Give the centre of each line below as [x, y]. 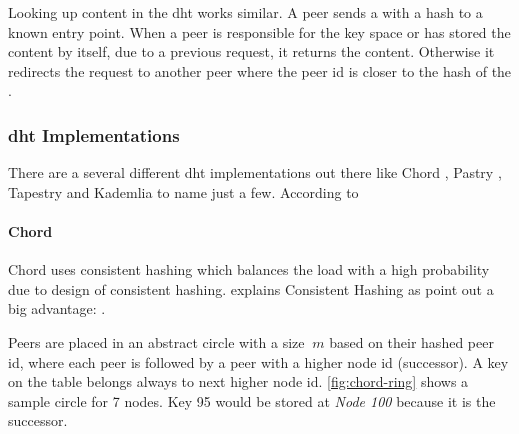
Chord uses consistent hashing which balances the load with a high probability [249, 269]
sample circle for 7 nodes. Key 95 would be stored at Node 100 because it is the [252, 400]
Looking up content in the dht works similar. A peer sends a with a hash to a [245, 12]
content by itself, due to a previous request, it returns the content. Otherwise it [251, 51]
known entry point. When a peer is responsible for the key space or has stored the [259, 31]
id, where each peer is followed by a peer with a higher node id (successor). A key [258, 361]
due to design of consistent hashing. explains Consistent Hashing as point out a [251, 288]
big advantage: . [57, 308]
